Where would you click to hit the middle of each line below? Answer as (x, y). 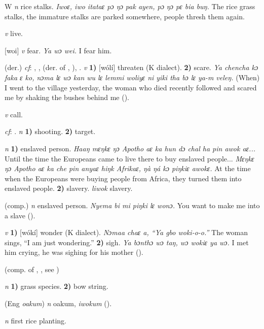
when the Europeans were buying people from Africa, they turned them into (123, 178)
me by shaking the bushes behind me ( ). (67, 97)
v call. (14, 114)
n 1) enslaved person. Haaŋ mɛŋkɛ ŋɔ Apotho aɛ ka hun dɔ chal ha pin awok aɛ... (130, 148)
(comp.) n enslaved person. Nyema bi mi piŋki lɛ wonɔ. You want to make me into (132, 205)
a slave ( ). (20, 215)
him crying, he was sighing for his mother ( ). (74, 252)
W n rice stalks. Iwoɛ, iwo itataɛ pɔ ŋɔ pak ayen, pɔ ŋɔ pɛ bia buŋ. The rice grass (130, 6)
